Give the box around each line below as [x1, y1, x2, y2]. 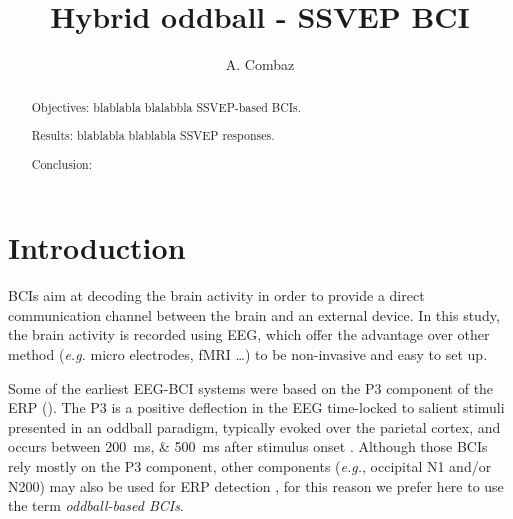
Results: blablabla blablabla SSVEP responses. [31, 127, 275, 144]
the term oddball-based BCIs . [8, 495, 184, 516]
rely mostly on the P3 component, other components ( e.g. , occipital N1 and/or [8, 455, 492, 476]
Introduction [8, 227, 186, 268]
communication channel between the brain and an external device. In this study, [8, 304, 500, 325]
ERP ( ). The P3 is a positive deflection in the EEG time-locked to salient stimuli [8, 397, 505, 418]
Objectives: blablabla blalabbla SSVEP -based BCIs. [31, 98, 302, 115]
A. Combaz [225, 54, 295, 75]
